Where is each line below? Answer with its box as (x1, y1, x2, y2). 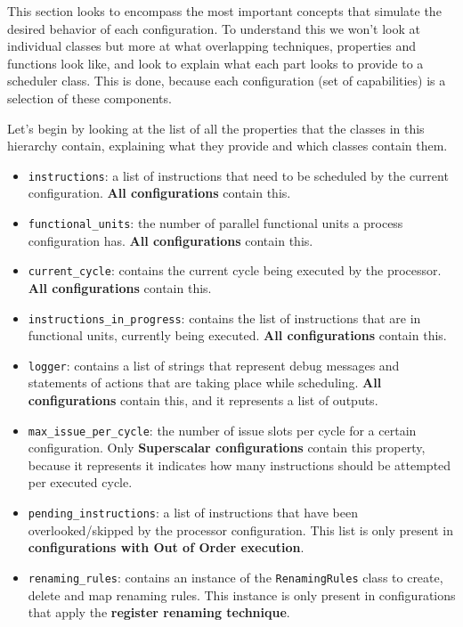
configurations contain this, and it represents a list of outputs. (28, 391, 378, 409)
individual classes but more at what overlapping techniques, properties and (7, 37, 417, 55)
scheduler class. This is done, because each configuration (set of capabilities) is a (7, 71, 446, 90)
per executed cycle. (28, 473, 133, 492)
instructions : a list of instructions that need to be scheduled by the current (28, 166, 449, 184)
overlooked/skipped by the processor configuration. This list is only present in (28, 520, 453, 539)
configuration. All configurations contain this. (28, 183, 291, 202)
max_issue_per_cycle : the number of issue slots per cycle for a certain (28, 420, 417, 439)
